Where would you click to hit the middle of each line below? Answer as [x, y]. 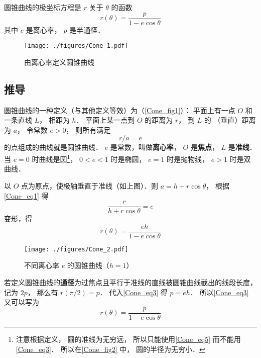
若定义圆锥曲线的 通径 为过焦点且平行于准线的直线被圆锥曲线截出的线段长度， [130, 282]
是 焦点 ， [205, 147]
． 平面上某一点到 [105, 120]
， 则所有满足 [88, 129]
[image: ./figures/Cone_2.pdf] [76, 249]
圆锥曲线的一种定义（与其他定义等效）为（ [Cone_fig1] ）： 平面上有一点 [120, 110]
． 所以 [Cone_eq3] [219, 292]
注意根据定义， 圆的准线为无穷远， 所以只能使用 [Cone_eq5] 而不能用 [128, 339]
